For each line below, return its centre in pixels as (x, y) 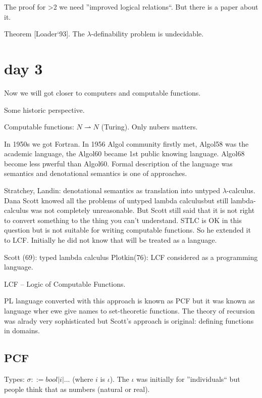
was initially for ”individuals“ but (188, 379)
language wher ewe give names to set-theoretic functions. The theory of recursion (129, 311)
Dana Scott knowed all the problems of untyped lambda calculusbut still (116, 200)
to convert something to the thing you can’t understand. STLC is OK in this (123, 220)
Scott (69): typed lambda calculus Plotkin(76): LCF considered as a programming (131, 257)
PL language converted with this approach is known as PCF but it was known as (129, 301)
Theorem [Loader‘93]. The (44, 34)
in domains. (22, 330)
